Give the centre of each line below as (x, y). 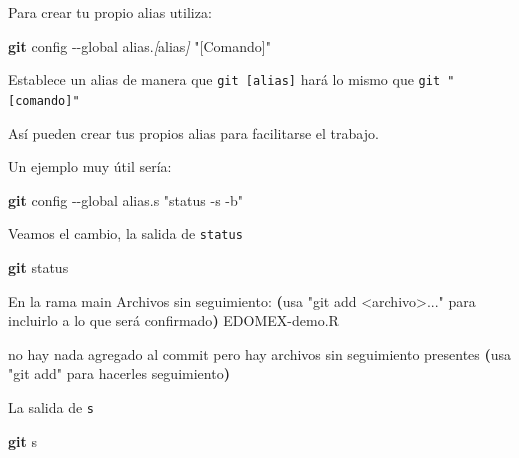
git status (38, 266)
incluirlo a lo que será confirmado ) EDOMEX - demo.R (173, 320)
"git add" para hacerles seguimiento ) (119, 373)
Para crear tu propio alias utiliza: (110, 12)
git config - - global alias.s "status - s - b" (126, 199)
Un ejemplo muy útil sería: (90, 166)
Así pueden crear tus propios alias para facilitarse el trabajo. (193, 132)
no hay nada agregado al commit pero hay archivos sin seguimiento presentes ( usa (260, 353)
